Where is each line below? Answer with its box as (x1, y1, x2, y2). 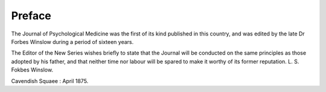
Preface (11, 9, 51, 22)
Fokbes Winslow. (11, 66, 54, 73)
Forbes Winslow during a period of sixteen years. (11, 38, 134, 45)
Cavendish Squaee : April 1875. (11, 77, 89, 84)
